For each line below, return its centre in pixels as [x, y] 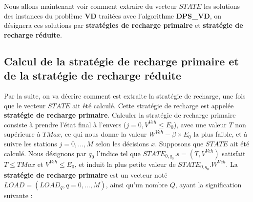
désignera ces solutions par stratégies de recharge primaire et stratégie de [124, 25]
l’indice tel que [118, 153]
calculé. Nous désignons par [45, 153]
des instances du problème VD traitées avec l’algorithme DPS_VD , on [113, 15]
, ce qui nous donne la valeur [104, 134]
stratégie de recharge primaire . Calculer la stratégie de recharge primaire [120, 115]
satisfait [234, 153]
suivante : [18, 195]
